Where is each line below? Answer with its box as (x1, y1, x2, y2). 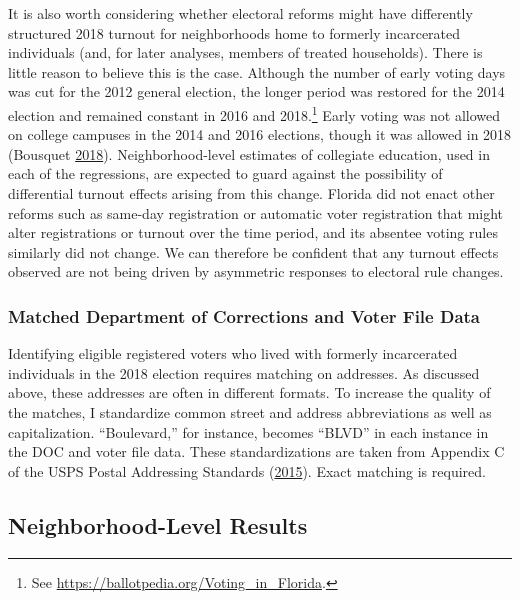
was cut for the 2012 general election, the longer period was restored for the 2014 (8, 81, 505, 102)
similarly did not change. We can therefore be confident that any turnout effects (8, 241, 499, 262)
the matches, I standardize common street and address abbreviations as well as (8, 401, 492, 422)
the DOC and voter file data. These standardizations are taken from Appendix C (8, 441, 505, 462)
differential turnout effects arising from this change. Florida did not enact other (8, 183, 495, 203)
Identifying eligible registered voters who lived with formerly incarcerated (8, 343, 458, 364)
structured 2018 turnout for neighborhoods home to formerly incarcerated (8, 22, 461, 43)
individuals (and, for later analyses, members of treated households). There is (8, 42, 483, 63)
